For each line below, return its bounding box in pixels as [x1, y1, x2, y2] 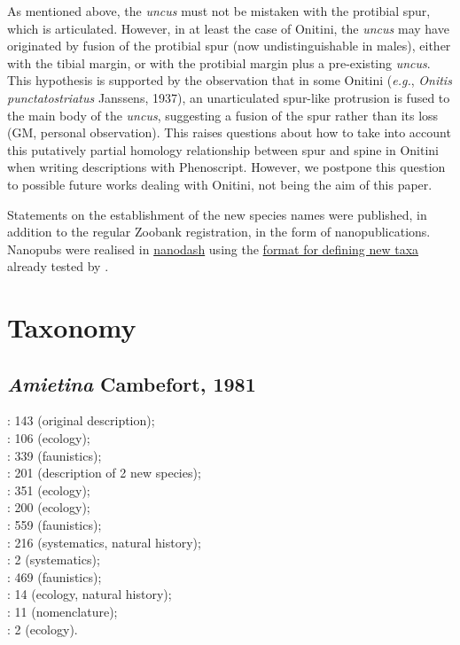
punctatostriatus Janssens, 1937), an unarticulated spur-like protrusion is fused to [7, 88, 450, 106]
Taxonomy [7, 309, 136, 346]
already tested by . [7, 257, 109, 276]
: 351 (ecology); [7, 480, 90, 499]
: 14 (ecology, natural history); [7, 585, 172, 603]
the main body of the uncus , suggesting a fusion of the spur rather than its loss [7, 105, 439, 124]
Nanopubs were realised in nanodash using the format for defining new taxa [7, 239, 419, 258]
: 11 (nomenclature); [7, 602, 118, 621]
